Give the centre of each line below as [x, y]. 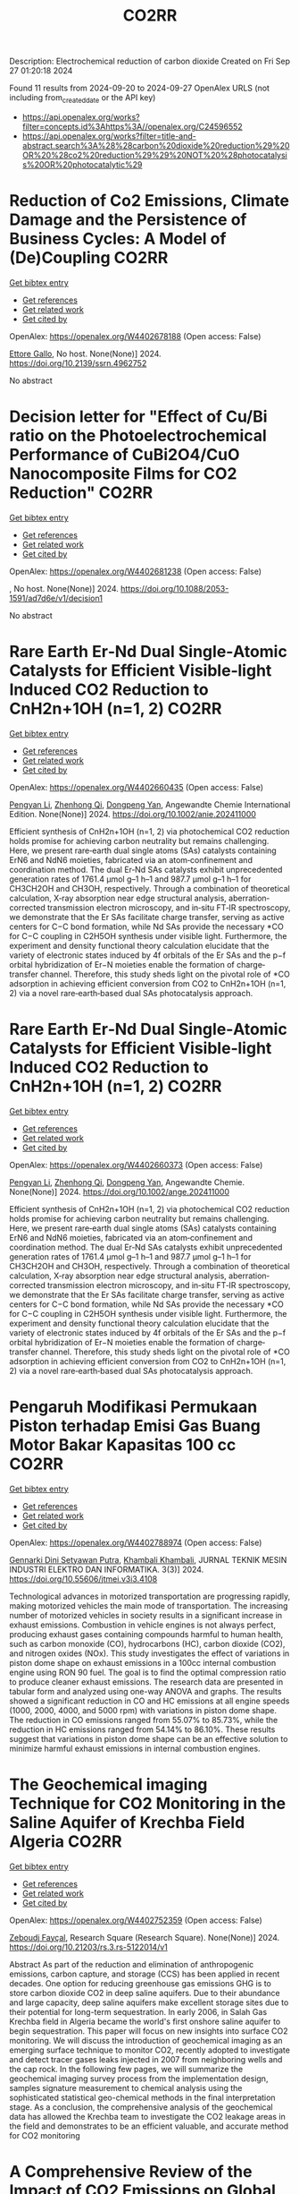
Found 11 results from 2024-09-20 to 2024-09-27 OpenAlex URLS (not [140, 88]
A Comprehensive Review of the [131, 2171]
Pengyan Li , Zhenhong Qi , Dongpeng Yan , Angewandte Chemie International [150, 804]
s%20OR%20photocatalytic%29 [82, 164]
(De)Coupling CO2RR [89, 258]
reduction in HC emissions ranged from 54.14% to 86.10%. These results [142, 1729]
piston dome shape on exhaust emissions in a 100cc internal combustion [143, 1662]
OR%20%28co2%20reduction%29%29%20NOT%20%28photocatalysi [154, 155]
